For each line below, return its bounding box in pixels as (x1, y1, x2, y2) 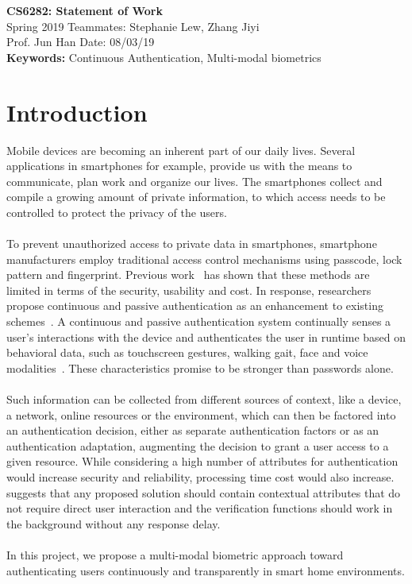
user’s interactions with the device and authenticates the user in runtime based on (6, 328, 406, 345)
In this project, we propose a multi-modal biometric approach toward (6, 546, 344, 563)
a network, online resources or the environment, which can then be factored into (6, 406, 396, 423)
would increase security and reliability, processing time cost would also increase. (6, 468, 395, 485)
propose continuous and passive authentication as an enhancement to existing (6, 297, 383, 314)
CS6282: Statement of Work (6, 2, 163, 18)
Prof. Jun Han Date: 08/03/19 (6, 33, 155, 50)
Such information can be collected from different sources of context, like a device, (6, 391, 402, 407)
